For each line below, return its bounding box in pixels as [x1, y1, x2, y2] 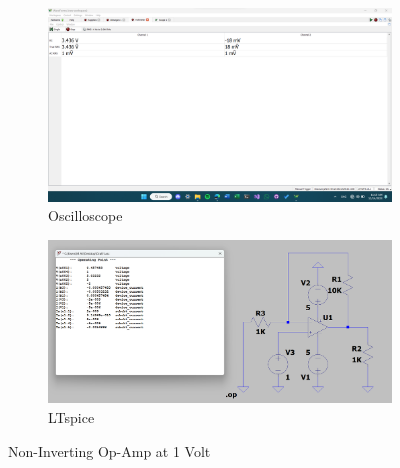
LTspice [48, 407, 95, 428]
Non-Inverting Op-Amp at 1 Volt [8, 440, 211, 461]
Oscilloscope [48, 205, 123, 226]
